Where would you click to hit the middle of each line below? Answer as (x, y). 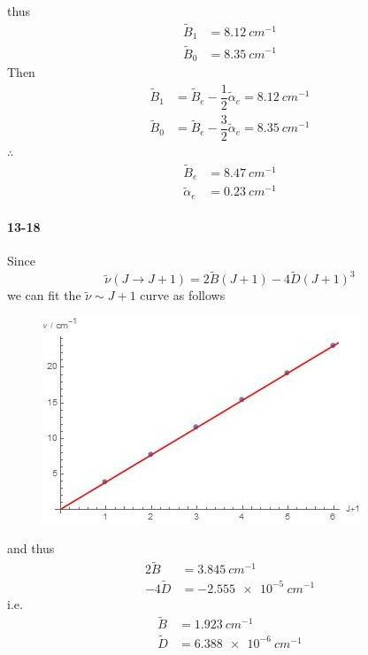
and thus (31, 548)
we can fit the (44, 295)
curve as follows (183, 295)
